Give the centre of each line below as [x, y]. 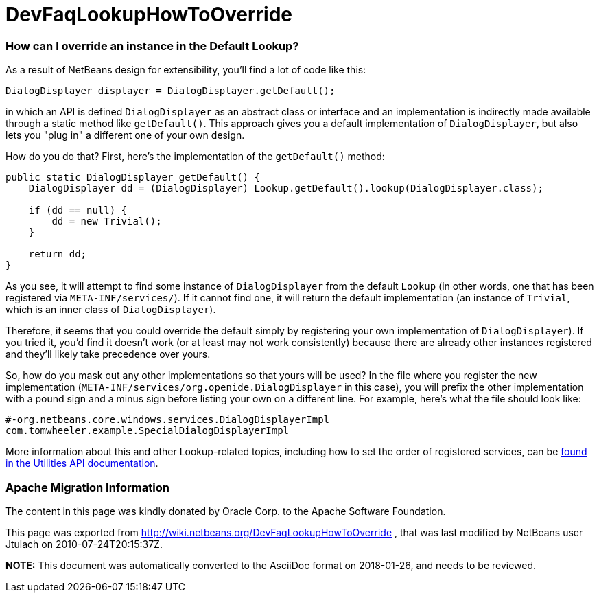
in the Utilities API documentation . [82, 463]
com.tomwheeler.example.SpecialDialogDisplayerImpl [148, 431]
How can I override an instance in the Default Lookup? [152, 46]
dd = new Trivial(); [107, 221]
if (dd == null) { [78, 210]
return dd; [58, 254]
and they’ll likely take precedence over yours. [108, 354]
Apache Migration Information [87, 487]
